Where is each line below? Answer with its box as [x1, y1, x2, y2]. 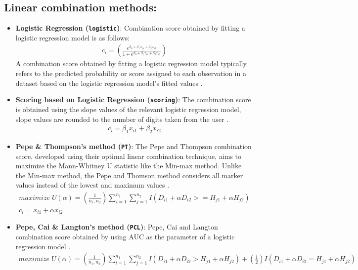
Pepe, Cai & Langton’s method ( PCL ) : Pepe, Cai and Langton [15, 222, 218, 232]
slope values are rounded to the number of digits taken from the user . [15, 114, 229, 124]
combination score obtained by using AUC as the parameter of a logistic [15, 231, 235, 242]
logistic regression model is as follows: [15, 32, 130, 42]
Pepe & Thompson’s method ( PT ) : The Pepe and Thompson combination [15, 141, 252, 151]
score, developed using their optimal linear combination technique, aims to [15, 151, 241, 161]
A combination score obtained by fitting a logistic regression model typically [15, 58, 247, 69]
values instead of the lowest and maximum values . [15, 180, 170, 190]
